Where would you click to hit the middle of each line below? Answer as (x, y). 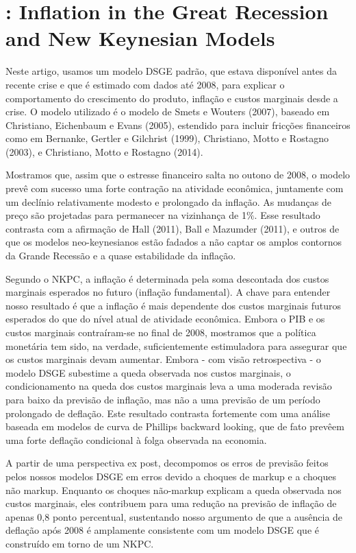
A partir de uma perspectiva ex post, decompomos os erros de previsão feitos (167, 463)
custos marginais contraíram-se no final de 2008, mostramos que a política (161, 332)
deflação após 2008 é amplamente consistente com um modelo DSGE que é (162, 530)
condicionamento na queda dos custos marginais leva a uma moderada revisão (169, 386)
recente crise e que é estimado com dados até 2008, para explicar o (145, 84)
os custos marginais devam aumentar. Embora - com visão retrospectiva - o (163, 359)
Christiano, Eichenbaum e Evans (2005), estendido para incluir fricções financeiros (178, 125)
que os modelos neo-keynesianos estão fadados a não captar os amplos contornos (174, 242)
